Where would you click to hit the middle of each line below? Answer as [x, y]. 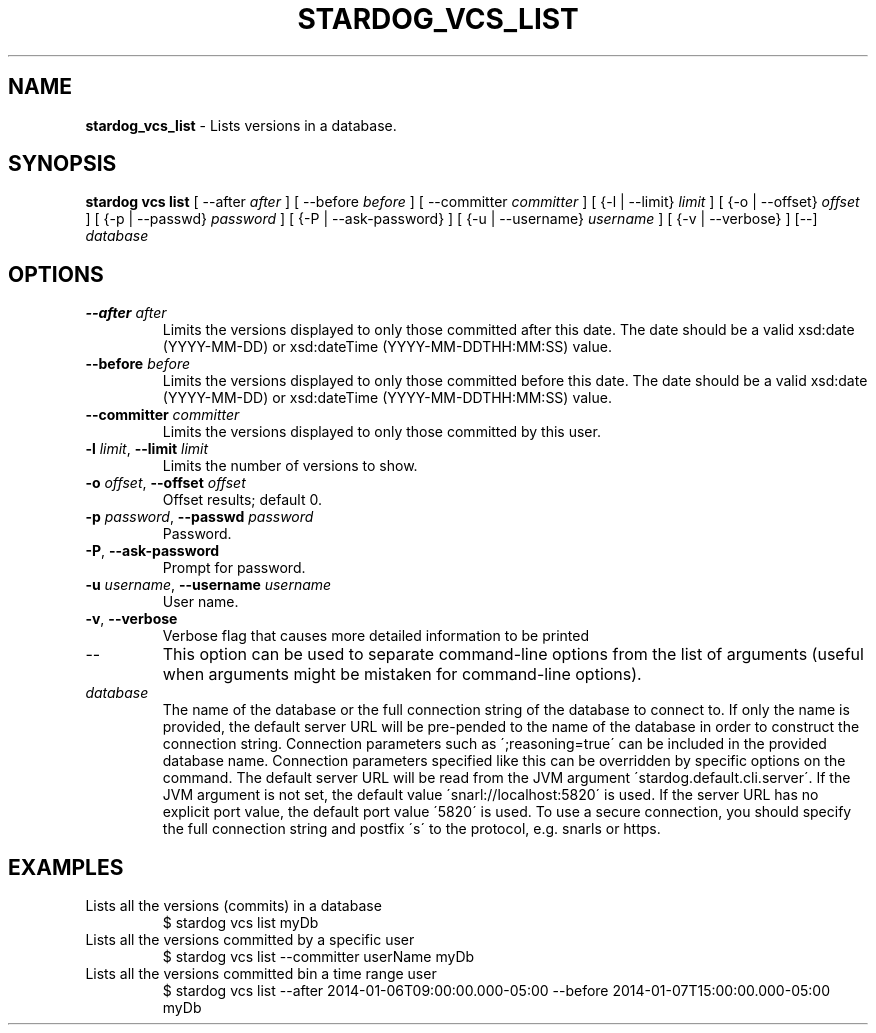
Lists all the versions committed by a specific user [250, 940]
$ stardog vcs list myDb [240, 923]
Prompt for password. [234, 568]
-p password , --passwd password [199, 517]
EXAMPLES [66, 867]
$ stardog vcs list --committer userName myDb [318, 957]
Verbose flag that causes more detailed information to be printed [375, 636]
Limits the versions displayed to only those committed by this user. [381, 432]
